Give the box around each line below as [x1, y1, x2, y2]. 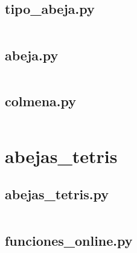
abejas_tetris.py [5, 185, 109, 203]
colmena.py [5, 91, 77, 110]
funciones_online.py [5, 231, 133, 249]
